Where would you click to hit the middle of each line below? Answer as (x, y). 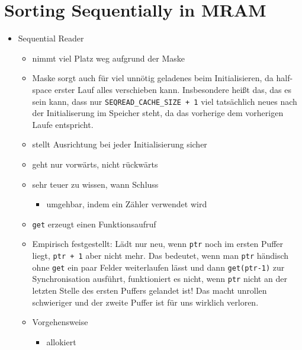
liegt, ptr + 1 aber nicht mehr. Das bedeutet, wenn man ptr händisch (160, 256)
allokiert (61, 341)
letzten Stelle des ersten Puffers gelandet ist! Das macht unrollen (150, 290)
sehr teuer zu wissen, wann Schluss (95, 184)
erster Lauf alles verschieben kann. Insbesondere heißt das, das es (173, 89)
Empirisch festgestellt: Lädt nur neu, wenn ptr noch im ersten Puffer (158, 244)
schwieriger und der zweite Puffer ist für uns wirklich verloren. (145, 302)
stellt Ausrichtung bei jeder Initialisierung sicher (120, 144)
